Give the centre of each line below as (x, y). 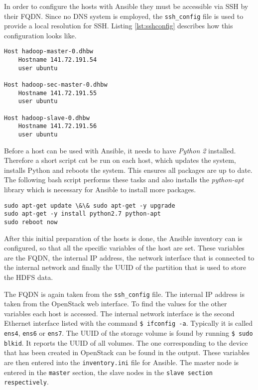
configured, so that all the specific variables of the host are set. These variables (124, 248)
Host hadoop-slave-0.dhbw (47, 118)
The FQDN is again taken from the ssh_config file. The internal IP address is (124, 294)
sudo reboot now (31, 222)
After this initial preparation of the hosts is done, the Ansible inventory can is (123, 238)
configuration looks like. (40, 35)
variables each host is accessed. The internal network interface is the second (119, 313)
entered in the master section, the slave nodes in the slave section (108, 372)
